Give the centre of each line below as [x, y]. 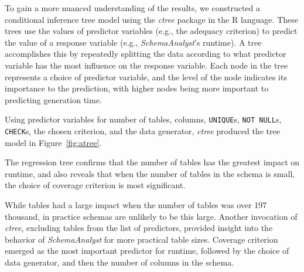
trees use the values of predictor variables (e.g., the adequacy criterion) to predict [151, 31]
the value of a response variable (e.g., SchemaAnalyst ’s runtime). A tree [133, 42]
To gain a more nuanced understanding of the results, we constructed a [133, 8]
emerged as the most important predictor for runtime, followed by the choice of [147, 251]
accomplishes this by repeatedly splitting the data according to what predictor [146, 54]
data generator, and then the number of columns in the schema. [119, 262]
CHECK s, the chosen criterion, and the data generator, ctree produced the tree [142, 131]
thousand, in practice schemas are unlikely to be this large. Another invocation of [151, 216]
